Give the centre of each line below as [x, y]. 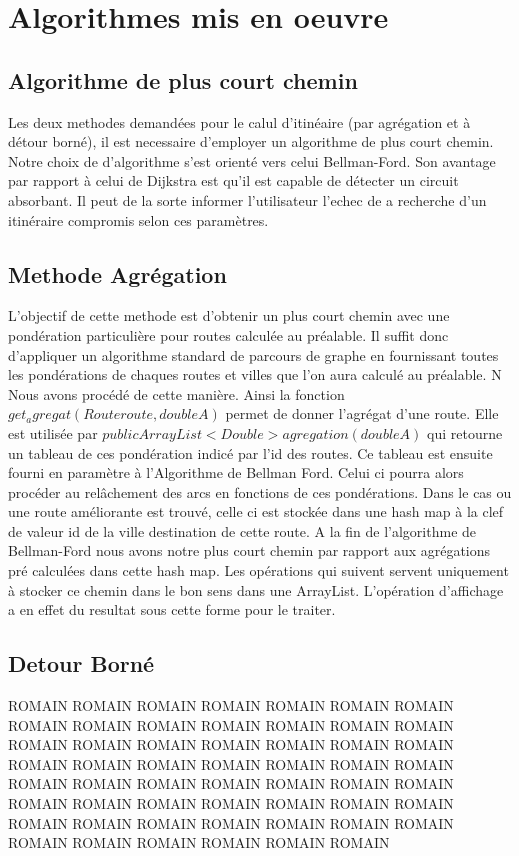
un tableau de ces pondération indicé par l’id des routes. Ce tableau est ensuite [250, 452]
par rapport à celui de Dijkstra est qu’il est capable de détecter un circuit [233, 180]
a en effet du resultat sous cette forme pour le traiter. [172, 609]
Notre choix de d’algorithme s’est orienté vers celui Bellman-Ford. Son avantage [252, 160]
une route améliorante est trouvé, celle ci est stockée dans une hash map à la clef [256, 511]
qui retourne [465, 432]
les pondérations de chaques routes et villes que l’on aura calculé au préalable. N [255, 374]
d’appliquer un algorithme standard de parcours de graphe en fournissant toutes [253, 354]
